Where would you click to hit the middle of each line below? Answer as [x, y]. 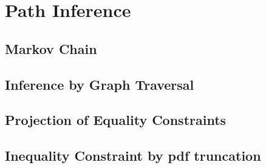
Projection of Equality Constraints [116, 120]
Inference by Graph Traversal [100, 84]
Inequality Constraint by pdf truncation [133, 156]
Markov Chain [51, 48]
